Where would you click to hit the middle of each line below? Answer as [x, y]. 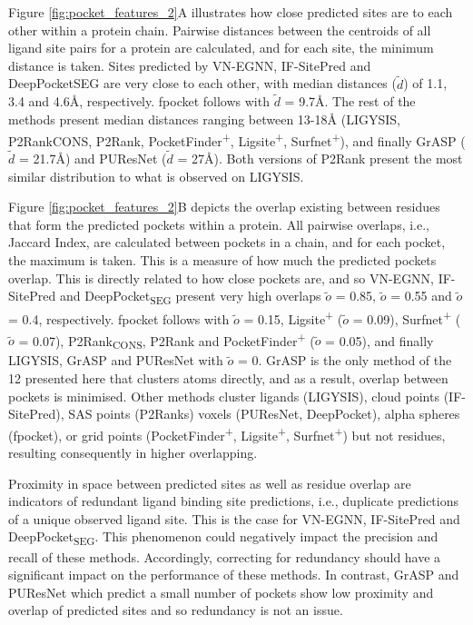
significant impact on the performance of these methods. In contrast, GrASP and [234, 575]
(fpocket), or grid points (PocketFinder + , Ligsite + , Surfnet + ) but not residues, [227, 433]
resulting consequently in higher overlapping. [133, 452]
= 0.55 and [421, 296]
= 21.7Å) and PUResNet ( [93, 159]
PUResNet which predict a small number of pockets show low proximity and [221, 592]
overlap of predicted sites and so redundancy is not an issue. [176, 610]
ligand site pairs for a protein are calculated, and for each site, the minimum [221, 48]
